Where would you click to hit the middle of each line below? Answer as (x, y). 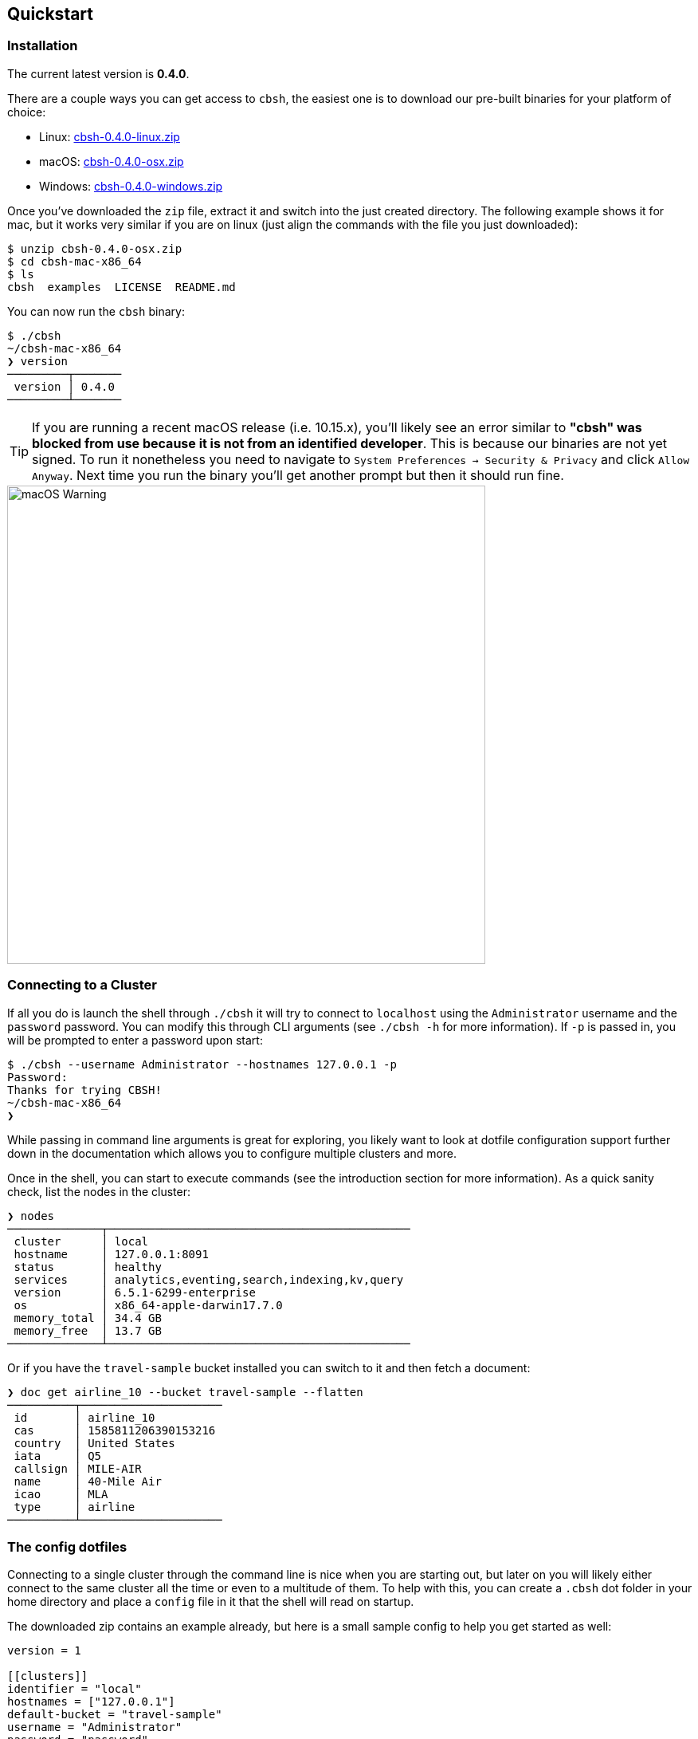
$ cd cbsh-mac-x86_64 (75, 261)
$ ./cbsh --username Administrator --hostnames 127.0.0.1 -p (202, 1064)
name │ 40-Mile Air (88, 1481)
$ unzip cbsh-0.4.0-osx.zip (95, 248)
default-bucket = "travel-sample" (115, 1715)
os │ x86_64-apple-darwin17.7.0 (148, 1305)
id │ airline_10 (84, 1417)
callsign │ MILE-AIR (78, 1468)
